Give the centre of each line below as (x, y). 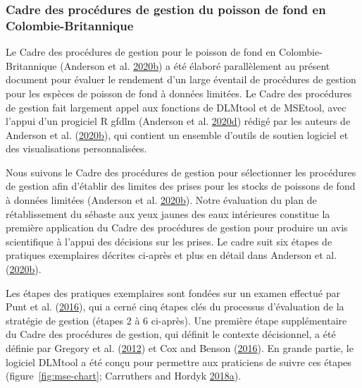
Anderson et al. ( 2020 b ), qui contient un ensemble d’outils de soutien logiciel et (177, 134)
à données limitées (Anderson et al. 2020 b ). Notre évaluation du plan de (161, 200)
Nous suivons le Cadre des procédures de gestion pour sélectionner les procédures (181, 172)
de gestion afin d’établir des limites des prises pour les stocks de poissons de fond (181, 186)
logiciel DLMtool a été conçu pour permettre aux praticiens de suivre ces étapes (179, 362)
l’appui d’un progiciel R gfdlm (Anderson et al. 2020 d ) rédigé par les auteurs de (178, 121)
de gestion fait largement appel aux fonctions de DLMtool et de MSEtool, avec (176, 107)
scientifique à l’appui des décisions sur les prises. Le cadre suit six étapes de (169, 241)
